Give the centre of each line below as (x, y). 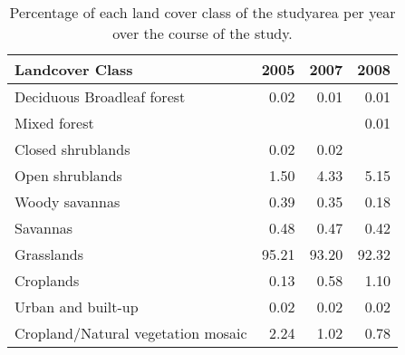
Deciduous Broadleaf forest (100, 96)
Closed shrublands (72, 149)
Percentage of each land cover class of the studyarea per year (202, 12)
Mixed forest (54, 123)
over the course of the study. (202, 33)
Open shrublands (68, 175)
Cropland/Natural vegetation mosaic (131, 333)
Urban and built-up (77, 307)
